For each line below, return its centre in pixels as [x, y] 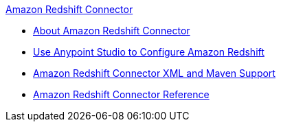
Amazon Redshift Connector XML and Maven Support [154, 73]
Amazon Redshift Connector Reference [121, 94]
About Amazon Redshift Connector [112, 31]
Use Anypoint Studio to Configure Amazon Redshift [149, 52]
